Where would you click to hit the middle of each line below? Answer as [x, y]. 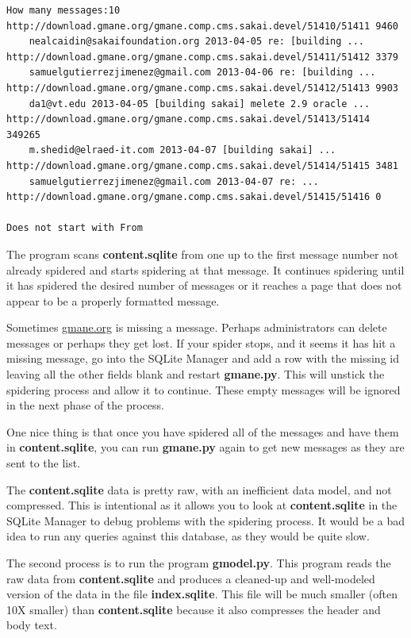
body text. [32, 625]
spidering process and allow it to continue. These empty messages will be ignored [204, 389]
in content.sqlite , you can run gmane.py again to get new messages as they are [205, 447]
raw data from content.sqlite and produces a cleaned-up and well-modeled [191, 578]
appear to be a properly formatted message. [113, 300]
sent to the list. [44, 463]
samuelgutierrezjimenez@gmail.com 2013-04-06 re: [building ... [202, 73]
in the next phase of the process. [85, 405]
